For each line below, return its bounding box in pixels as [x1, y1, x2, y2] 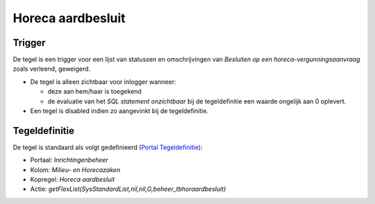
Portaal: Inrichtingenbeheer [30, 156, 109, 164]
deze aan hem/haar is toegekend [47, 87, 142, 96]
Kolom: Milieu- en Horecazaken [30, 165, 121, 173]
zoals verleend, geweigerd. [12, 65, 91, 73]
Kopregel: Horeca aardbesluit [30, 176, 115, 184]
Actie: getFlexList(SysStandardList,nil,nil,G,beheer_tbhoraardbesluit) [30, 185, 226, 194]
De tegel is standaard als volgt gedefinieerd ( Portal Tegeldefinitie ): [12, 143, 203, 151]
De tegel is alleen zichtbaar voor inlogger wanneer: [30, 77, 176, 86]
